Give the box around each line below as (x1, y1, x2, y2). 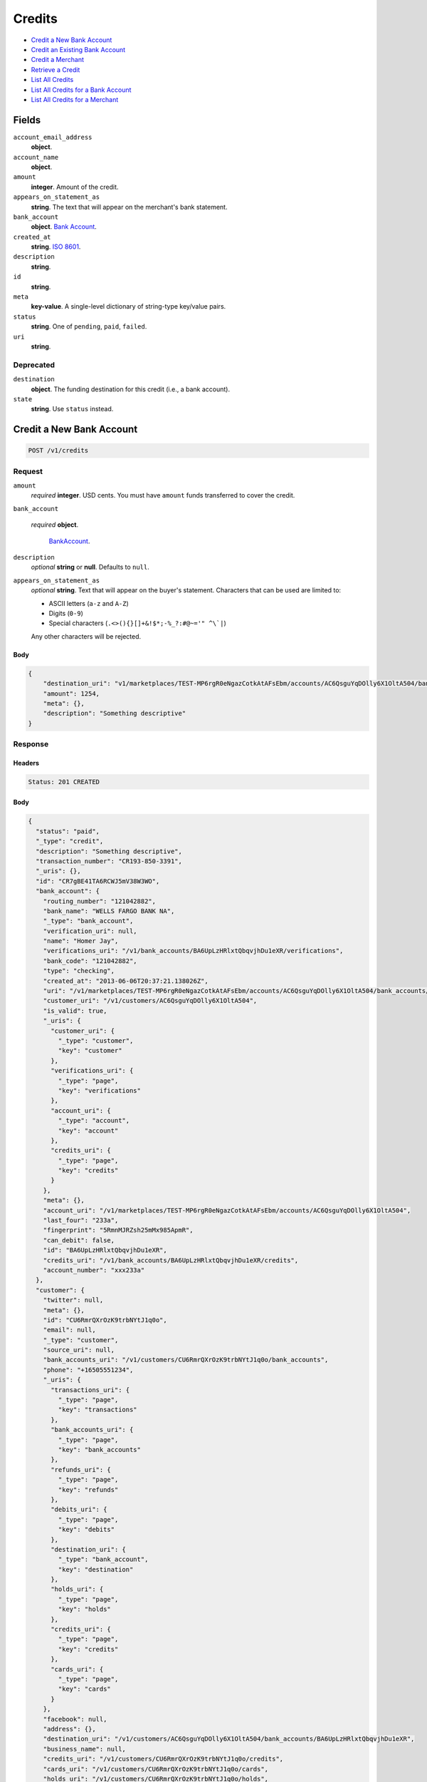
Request (13, 466, 43, 476)
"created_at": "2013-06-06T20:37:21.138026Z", (43, 977, 209, 985)
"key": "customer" (58, 1046, 122, 1055)
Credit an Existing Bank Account (31, 45, 126, 53)
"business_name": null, (43, 1745, 126, 1753)
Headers (13, 758, 39, 767)
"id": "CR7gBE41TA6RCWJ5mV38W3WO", (36, 877, 160, 885)
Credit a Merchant (31, 56, 85, 64)
